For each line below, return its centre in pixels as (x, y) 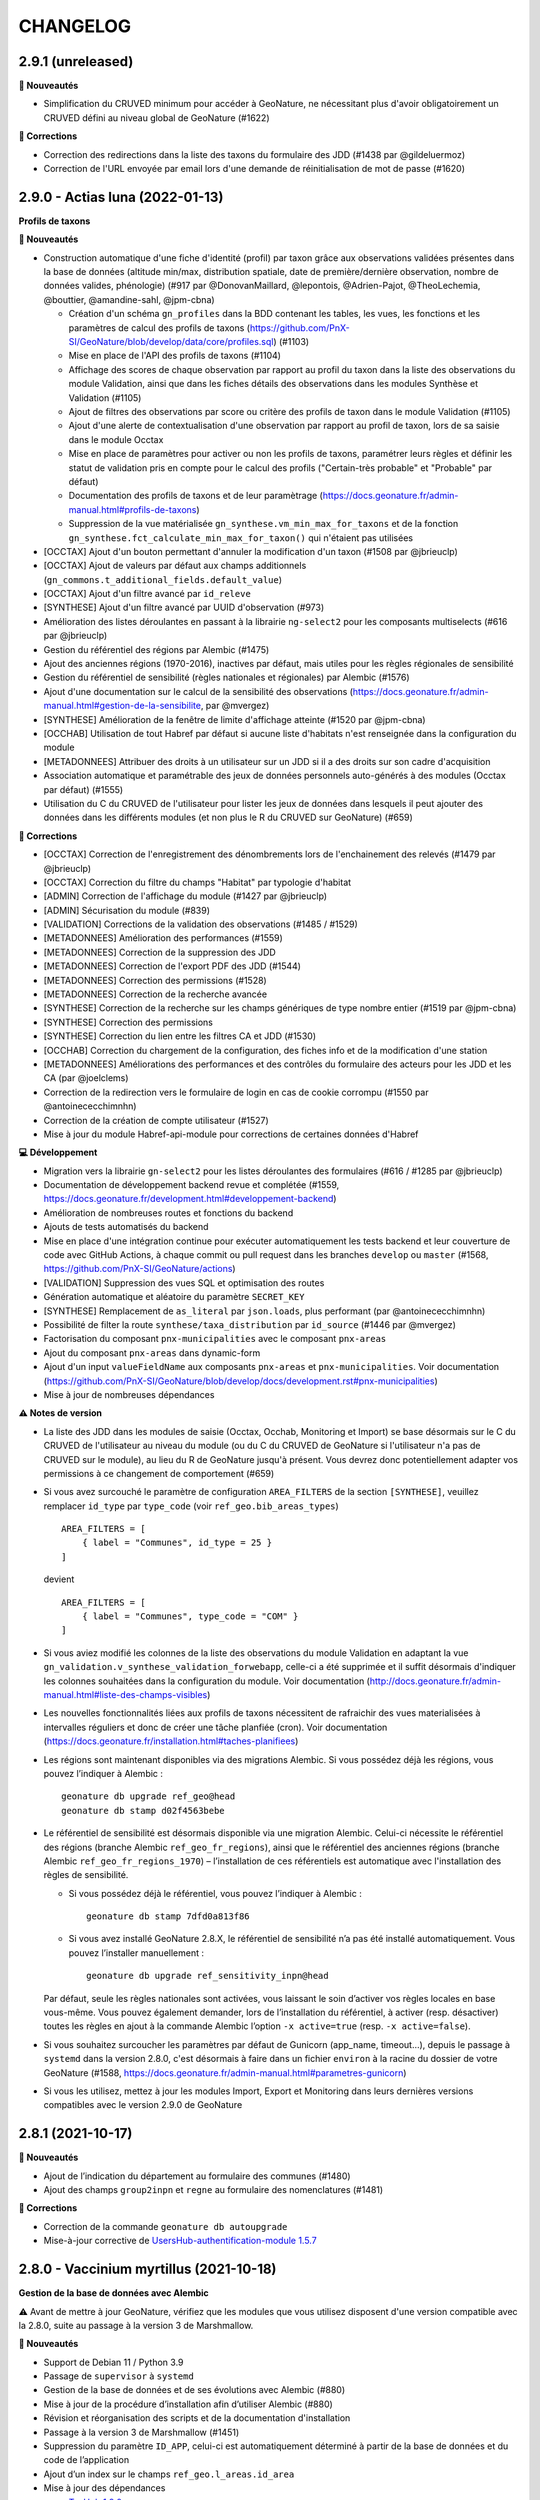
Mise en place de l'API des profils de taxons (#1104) (175, 356)
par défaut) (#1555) (83, 789)
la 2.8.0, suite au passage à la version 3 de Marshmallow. (136, 2325)
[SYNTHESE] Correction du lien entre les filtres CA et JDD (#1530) (180, 1036)
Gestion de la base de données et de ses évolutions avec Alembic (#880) (194, 2390)
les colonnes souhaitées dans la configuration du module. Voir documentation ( (206, 1681)
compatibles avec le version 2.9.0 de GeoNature (143, 2105)
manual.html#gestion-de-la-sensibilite (122, 706)
